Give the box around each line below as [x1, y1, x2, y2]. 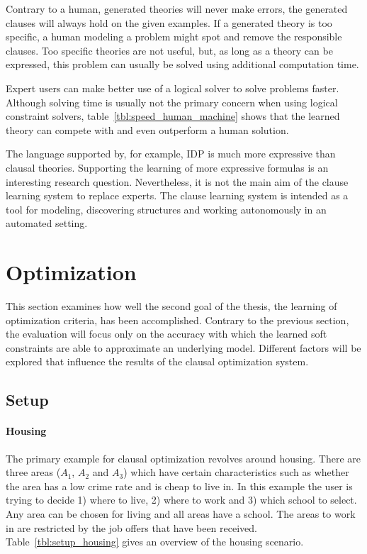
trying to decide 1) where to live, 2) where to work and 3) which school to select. [6, 492, 357, 507]
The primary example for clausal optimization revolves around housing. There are [6, 450, 361, 465]
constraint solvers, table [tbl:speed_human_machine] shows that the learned [6, 109, 340, 123]
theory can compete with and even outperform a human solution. [6, 122, 289, 137]
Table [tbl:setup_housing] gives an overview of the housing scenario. [6, 534, 304, 549]
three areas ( [6, 465, 61, 480]
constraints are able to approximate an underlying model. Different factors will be [6, 340, 361, 355]
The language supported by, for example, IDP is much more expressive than [6, 146, 336, 161]
